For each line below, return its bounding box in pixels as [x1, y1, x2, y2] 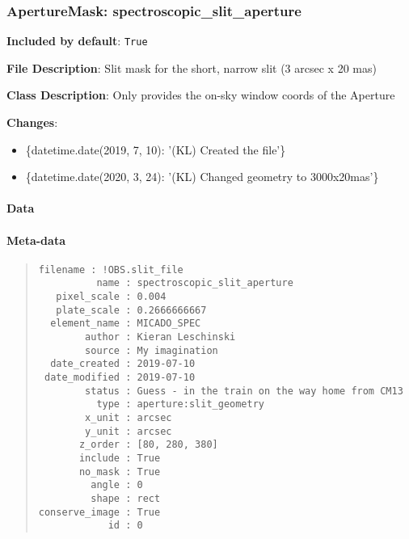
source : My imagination [85, 344, 218, 356]
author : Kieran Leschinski [85, 331, 236, 343]
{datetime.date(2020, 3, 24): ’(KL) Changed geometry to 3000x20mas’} [25, 168, 379, 185]
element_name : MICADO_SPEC [50, 318, 201, 330]
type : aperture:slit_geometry [96, 398, 264, 411]
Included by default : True [6, 32, 148, 49]
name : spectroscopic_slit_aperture [96, 277, 293, 289]
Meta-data [6, 231, 65, 248]
